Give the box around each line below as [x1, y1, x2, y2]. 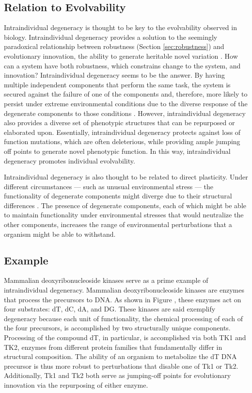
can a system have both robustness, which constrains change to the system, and [4, 60, 241, 70]
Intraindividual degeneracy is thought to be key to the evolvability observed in [4, 22, 237, 33]
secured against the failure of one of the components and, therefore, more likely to [4, 89, 248, 99]
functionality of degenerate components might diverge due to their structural [4, 191, 232, 201]
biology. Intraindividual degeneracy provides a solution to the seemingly [4, 32, 218, 42]
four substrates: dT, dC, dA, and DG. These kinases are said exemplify [4, 304, 216, 314]
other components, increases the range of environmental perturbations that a [4, 219, 232, 229]
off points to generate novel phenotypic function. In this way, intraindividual [4, 146, 231, 156]
